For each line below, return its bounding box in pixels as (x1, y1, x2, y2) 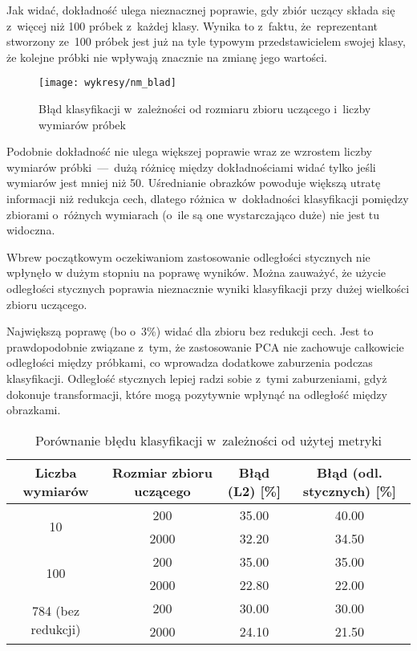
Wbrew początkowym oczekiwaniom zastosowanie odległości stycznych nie (6, 248, 370, 265)
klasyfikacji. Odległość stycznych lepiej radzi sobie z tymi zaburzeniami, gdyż (6, 369, 387, 386)
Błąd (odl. (316, 462, 383, 482)
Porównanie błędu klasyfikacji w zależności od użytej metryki (34, 430, 383, 450)
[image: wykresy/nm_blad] (38, 77, 176, 89)
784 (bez (31, 600, 80, 620)
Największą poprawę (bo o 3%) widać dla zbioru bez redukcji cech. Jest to (6, 323, 374, 340)
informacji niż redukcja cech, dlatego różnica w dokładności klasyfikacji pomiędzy (6, 190, 409, 206)
